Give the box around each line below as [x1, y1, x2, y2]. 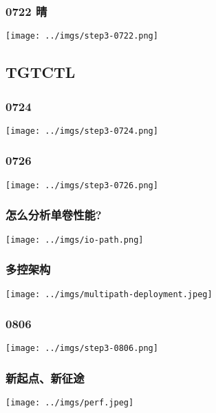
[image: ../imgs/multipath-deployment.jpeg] [6, 289, 213, 299]
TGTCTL [6, 61, 76, 83]
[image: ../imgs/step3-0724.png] [6, 125, 158, 136]
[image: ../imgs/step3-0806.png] [6, 343, 158, 354]
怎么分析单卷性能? [6, 206, 102, 223]
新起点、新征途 [6, 369, 85, 386]
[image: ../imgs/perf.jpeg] [6, 398, 134, 408]
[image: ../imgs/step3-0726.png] [6, 180, 158, 190]
